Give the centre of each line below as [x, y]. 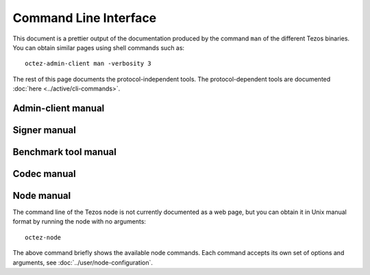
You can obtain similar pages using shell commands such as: [99, 47]
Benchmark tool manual [64, 152]
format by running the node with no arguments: [79, 222]
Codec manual [44, 174]
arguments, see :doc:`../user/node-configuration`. [83, 262]
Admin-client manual [59, 108]
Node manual [42, 195]
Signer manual [45, 130]
